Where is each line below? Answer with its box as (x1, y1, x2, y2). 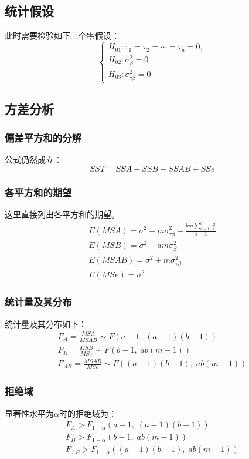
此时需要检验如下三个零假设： (5, 29, 120, 42)
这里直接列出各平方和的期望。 (5, 208, 120, 220)
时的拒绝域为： (59, 407, 117, 419)
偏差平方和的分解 (5, 130, 81, 145)
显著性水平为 (5, 407, 54, 419)
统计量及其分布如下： (5, 317, 87, 330)
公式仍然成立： (5, 153, 62, 166)
